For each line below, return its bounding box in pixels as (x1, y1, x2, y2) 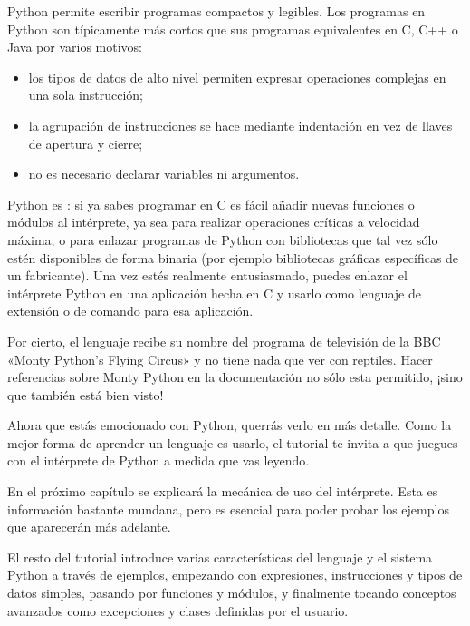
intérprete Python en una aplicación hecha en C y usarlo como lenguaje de (7, 283, 421, 302)
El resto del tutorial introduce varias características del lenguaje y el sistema (7, 547, 433, 566)
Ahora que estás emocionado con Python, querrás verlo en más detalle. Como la (7, 416, 452, 435)
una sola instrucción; (28, 85, 144, 104)
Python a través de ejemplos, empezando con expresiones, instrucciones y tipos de (7, 565, 463, 584)
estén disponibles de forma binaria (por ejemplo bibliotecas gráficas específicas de (7, 248, 459, 267)
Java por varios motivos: (7, 37, 142, 56)
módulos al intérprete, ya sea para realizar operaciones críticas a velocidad (7, 212, 420, 231)
